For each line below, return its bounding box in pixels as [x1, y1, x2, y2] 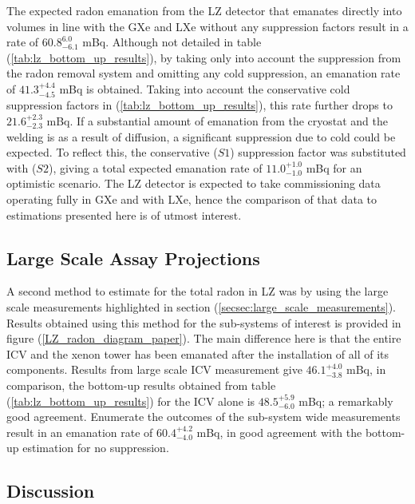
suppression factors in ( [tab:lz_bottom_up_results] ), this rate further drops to [6, 97, 393, 113]
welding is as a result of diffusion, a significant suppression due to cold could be [6, 128, 396, 145]
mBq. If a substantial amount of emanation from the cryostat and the [46, 112, 389, 129]
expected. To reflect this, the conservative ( [6, 144, 218, 161]
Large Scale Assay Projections [6, 245, 260, 270]
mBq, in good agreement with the [196, 423, 362, 440]
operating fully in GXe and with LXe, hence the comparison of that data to [6, 190, 377, 207]
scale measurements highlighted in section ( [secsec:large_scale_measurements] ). [6, 298, 397, 315]
